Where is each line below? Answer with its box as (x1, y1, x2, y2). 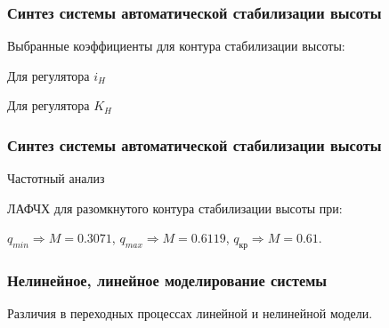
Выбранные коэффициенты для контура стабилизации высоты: (7, 36, 345, 55)
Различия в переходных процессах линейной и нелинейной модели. (7, 304, 373, 323)
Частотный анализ (7, 169, 105, 188)
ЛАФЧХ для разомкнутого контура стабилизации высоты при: (7, 198, 343, 217)
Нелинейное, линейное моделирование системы (7, 269, 328, 292)
